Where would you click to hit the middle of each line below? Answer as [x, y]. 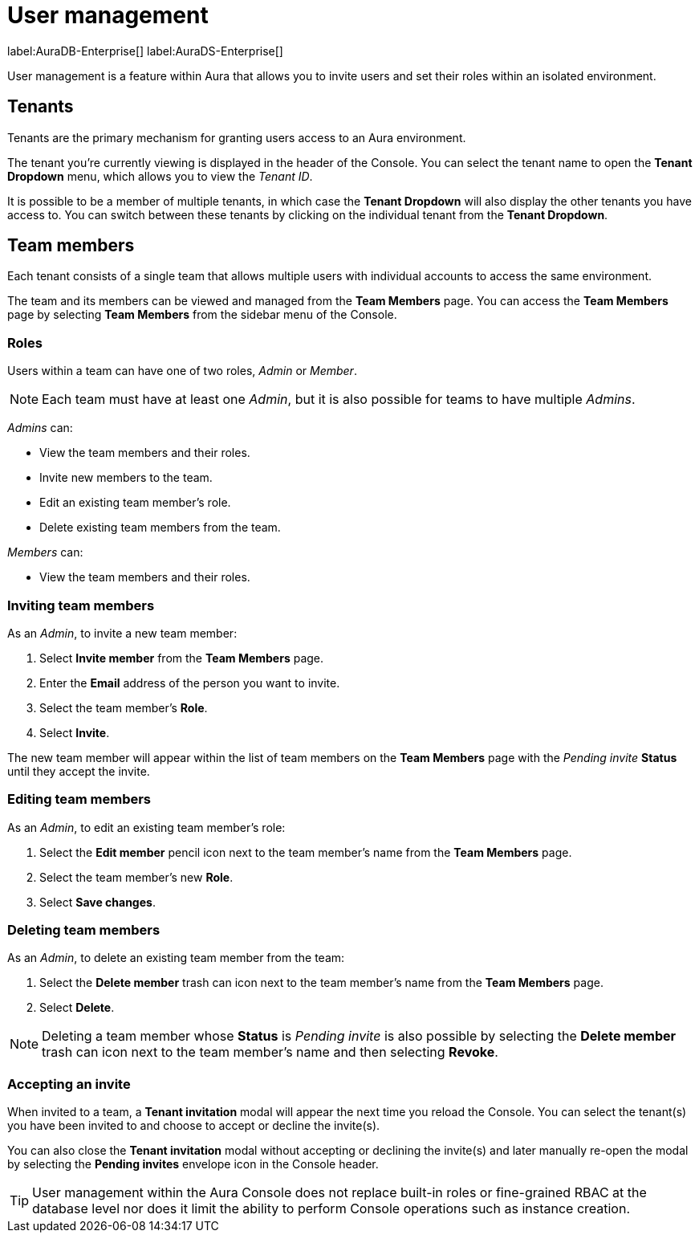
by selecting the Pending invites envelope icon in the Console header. [193, 1164]
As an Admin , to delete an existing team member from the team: [176, 958]
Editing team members [79, 799]
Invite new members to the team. [126, 478]
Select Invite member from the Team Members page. [182, 658]
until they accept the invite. [79, 771]
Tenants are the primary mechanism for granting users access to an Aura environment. [237, 137]
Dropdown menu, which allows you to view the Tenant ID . [160, 176]
